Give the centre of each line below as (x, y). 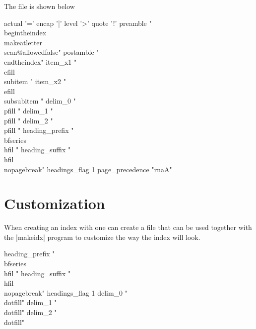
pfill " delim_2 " (29, 120)
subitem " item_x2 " (35, 81)
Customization (55, 203)
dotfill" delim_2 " (31, 312)
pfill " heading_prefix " (39, 130)
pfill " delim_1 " (29, 110)
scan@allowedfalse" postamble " (52, 52)
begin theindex (25, 33)
